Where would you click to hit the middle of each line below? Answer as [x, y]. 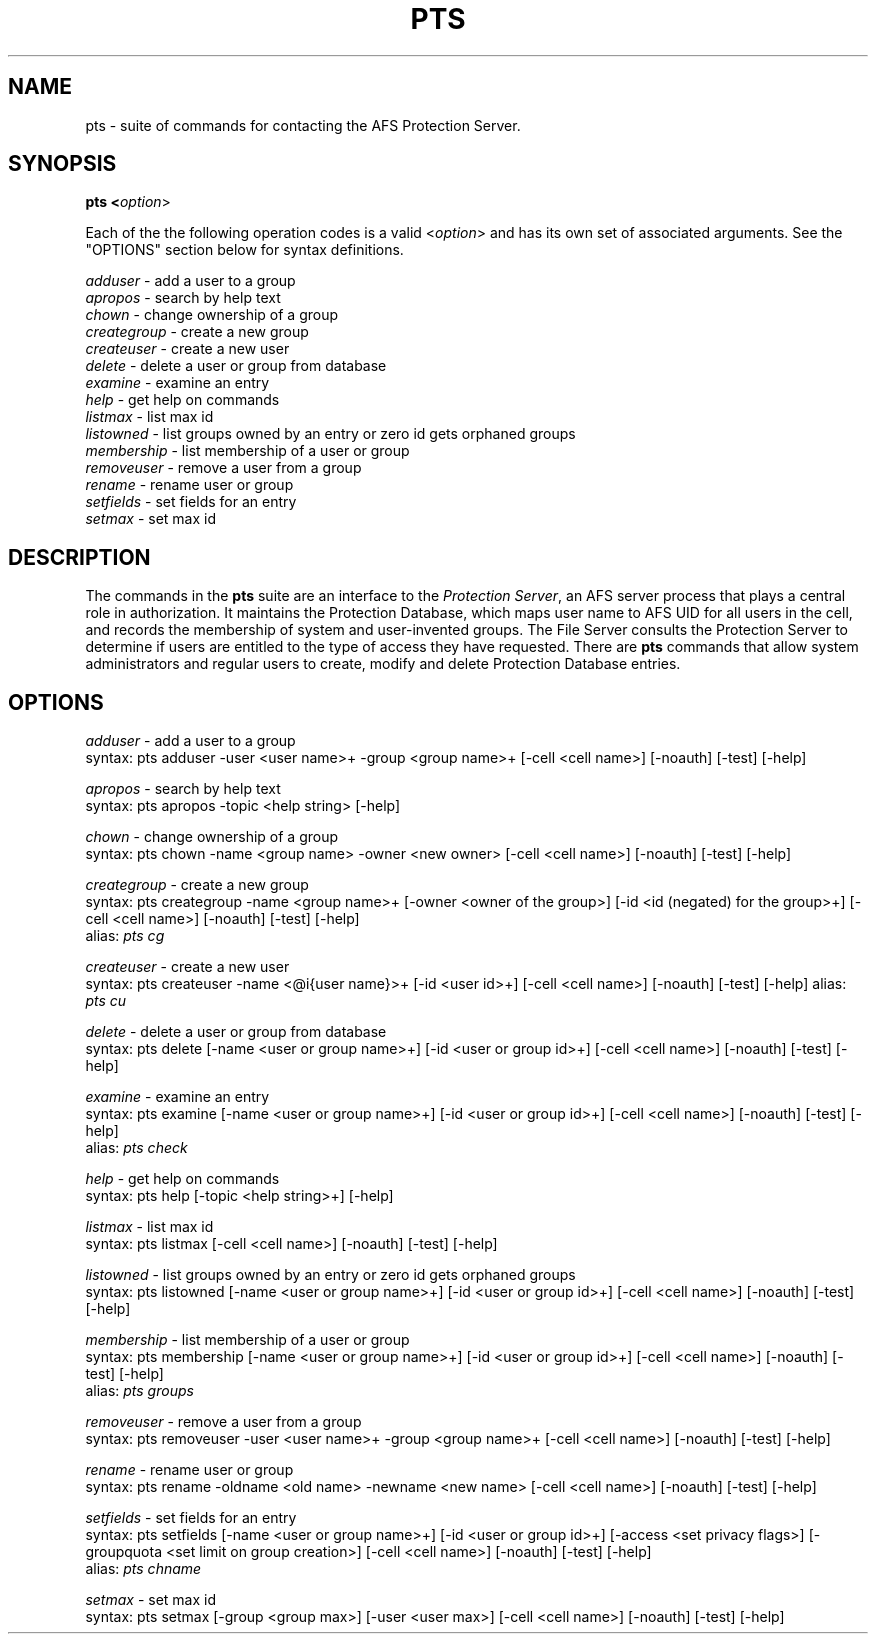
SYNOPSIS [62, 164]
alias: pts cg [125, 936]
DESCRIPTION [79, 557]
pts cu [106, 1001]
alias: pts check [136, 1148]
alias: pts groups [139, 1391]
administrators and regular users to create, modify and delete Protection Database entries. [383, 664]
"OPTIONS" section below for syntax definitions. [244, 250]
